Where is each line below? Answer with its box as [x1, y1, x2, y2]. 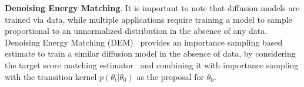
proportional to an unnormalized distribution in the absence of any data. [5, 25, 268, 37]
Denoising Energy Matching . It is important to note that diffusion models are [5, 2, 300, 13]
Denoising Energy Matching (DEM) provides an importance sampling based [5, 36, 283, 48]
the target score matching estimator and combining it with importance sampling [5, 58, 299, 71]
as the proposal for [136, 70, 205, 82]
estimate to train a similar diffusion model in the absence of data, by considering [5, 47, 296, 60]
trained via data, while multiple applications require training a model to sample [5, 13, 292, 25]
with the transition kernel [5, 70, 97, 82]
